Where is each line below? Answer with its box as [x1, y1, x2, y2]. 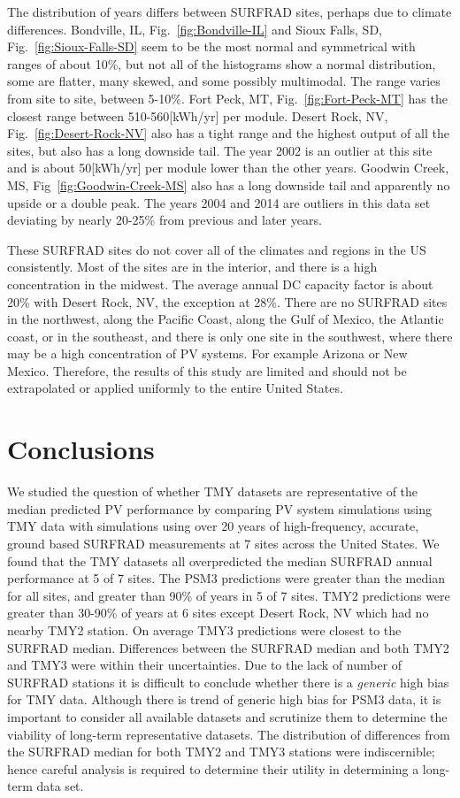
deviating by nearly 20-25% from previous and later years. [7, 211, 322, 229]
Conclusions [7, 431, 155, 467]
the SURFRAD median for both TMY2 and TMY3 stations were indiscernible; [7, 742, 435, 761]
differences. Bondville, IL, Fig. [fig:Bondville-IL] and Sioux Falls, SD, [7, 19, 382, 38]
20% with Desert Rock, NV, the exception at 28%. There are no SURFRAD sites [7, 292, 448, 311]
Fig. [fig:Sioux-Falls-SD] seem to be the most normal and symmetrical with [7, 37, 416, 56]
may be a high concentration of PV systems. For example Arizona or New [7, 344, 408, 363]
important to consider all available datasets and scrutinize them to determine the [7, 707, 448, 725]
